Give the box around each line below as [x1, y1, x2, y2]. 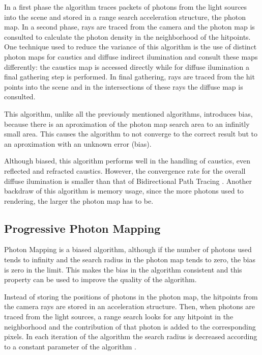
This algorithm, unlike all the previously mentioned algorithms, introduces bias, [4, 108, 253, 119]
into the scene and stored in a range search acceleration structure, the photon [4, 11, 246, 22]
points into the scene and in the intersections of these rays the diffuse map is [4, 81, 243, 92]
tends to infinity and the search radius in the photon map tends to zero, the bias [4, 254, 256, 265]
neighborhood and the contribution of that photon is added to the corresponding [4, 321, 256, 332]
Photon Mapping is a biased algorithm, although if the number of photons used [4, 244, 252, 255]
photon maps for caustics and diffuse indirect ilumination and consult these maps [4, 51, 258, 62]
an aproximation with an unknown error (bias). [4, 138, 152, 149]
